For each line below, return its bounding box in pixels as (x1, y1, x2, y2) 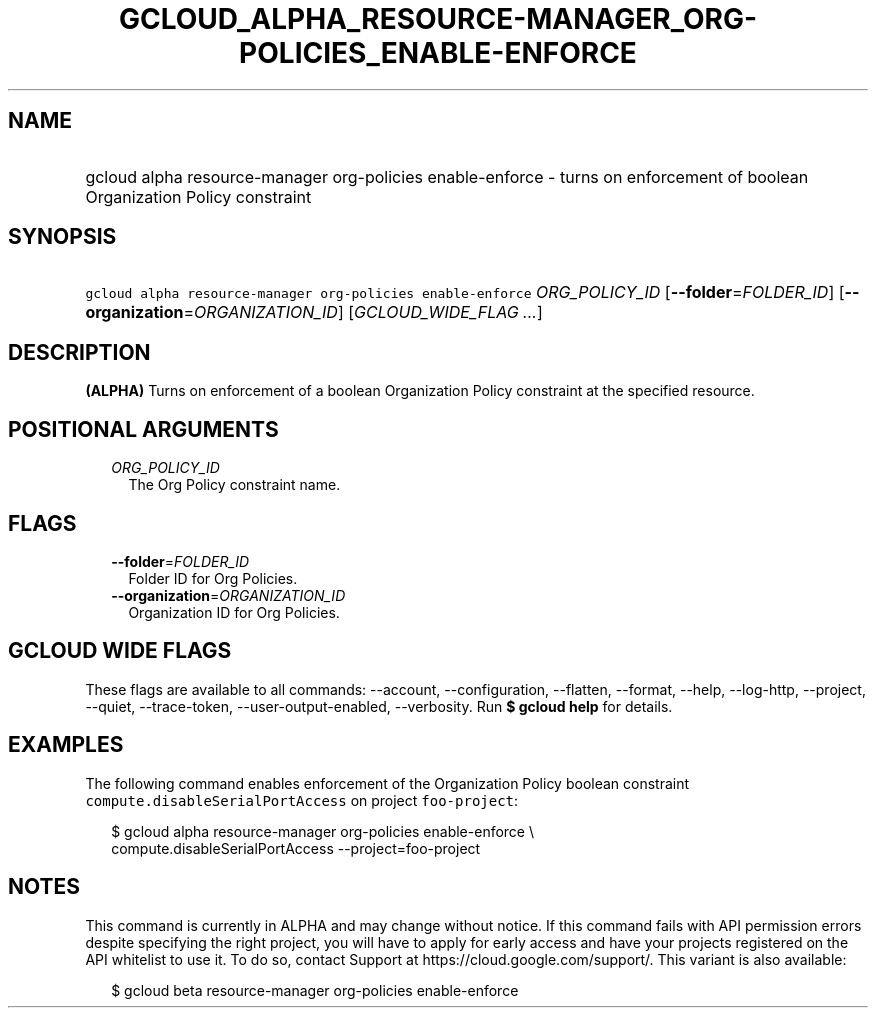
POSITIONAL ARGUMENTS (8, 416, 279, 442)
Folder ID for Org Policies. (128, 569, 298, 587)
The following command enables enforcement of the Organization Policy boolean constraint (85, 774, 690, 792)
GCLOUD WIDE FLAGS (8, 638, 232, 664)
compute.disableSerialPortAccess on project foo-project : (85, 791, 519, 809)
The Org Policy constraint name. (128, 476, 341, 494)
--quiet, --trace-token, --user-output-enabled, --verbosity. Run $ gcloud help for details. (85, 697, 673, 715)
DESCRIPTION (8, 339, 151, 365)
